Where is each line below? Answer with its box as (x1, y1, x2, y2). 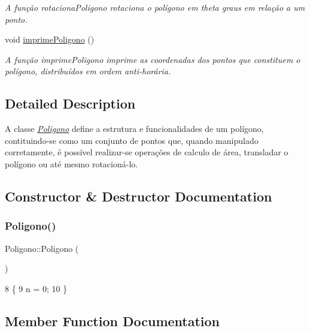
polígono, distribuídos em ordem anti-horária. (5, 65, 171, 77)
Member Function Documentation (5, 311, 220, 330)
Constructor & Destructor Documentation (5, 186, 272, 205)
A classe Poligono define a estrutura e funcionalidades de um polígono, (5, 122, 264, 135)
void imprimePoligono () (5, 33, 95, 46)
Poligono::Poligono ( (5, 242, 79, 254)
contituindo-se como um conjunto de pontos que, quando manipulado (5, 134, 259, 146)
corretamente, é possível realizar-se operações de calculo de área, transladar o (5, 146, 288, 158)
